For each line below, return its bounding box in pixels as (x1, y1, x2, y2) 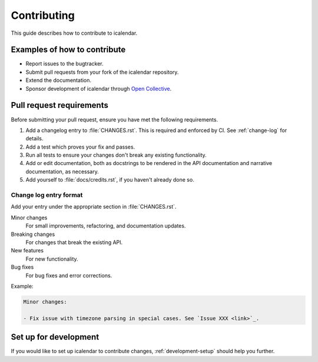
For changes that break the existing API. (25, 239, 123, 246)
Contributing (11, 9, 75, 22)
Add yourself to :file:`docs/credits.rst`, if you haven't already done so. (25, 176, 194, 183)
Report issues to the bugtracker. (25, 60, 104, 67)
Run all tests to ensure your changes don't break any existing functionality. (25, 152, 207, 159)
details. (25, 135, 44, 142)
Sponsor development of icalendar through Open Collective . (25, 85, 172, 92)
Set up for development (11, 332, 100, 342)
